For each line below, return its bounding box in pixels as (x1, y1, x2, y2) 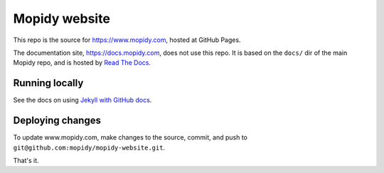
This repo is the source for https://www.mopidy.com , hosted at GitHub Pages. (13, 36, 241, 44)
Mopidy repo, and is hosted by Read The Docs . (13, 58, 151, 67)
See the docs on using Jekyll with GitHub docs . (13, 96, 152, 105)
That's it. (13, 156, 39, 164)
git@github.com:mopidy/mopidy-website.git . (13, 143, 166, 152)
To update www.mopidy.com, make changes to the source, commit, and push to (13, 133, 248, 142)
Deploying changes (13, 115, 101, 127)
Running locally (13, 77, 84, 89)
